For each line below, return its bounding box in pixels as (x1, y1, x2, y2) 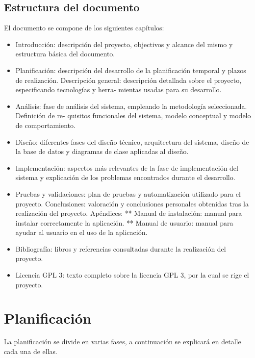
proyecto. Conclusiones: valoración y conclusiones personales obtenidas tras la (15, 198, 249, 208)
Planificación (4, 308, 92, 328)
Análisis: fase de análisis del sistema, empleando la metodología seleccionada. (15, 101, 247, 111)
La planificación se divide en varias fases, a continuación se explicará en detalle (4, 336, 241, 347)
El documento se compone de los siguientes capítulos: (4, 23, 164, 33)
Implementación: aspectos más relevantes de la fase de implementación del (15, 162, 238, 173)
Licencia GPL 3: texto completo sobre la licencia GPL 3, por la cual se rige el (15, 270, 249, 280)
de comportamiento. (15, 120, 76, 130)
